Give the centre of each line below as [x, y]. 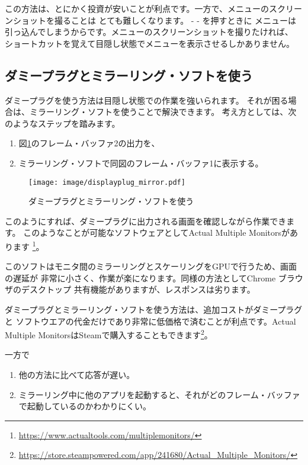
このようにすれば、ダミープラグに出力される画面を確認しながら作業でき [146, 221]
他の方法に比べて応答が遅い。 [77, 375]
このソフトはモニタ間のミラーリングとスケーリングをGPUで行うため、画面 [151, 266]
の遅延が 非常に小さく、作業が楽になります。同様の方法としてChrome [140, 278]
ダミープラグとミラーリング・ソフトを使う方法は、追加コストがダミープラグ [154, 310]
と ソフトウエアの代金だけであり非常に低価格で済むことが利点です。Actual [150, 321]
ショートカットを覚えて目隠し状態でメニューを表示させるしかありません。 [150, 43]
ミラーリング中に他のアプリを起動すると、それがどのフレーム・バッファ [159, 394]
